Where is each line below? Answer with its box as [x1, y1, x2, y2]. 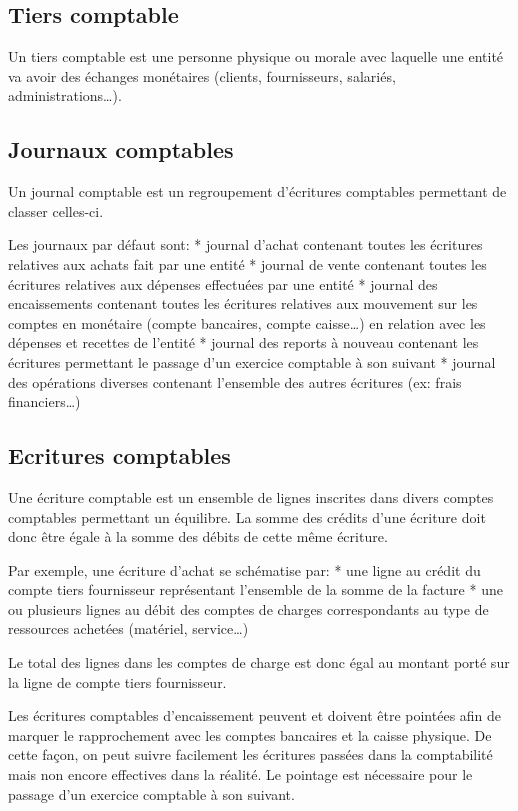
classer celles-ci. [8, 200, 104, 221]
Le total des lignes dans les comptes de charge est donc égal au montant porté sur [8, 652, 510, 673]
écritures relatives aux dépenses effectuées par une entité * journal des [8, 273, 438, 294]
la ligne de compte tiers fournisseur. [8, 671, 227, 692]
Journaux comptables [8, 134, 234, 165]
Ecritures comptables [8, 440, 231, 471]
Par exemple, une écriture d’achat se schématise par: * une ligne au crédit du [8, 559, 481, 580]
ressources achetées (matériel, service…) [8, 618, 249, 639]
